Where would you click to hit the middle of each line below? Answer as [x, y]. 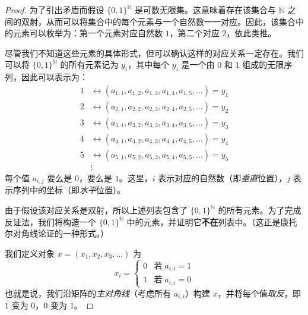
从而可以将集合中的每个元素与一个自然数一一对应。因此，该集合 [171, 21]
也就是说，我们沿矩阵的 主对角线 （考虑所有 [88, 293]
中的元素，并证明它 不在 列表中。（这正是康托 [212, 221]
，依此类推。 [251, 33]
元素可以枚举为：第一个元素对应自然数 [88, 33]
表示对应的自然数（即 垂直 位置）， [223, 177]
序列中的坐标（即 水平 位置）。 [69, 190]
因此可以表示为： [54, 77]
